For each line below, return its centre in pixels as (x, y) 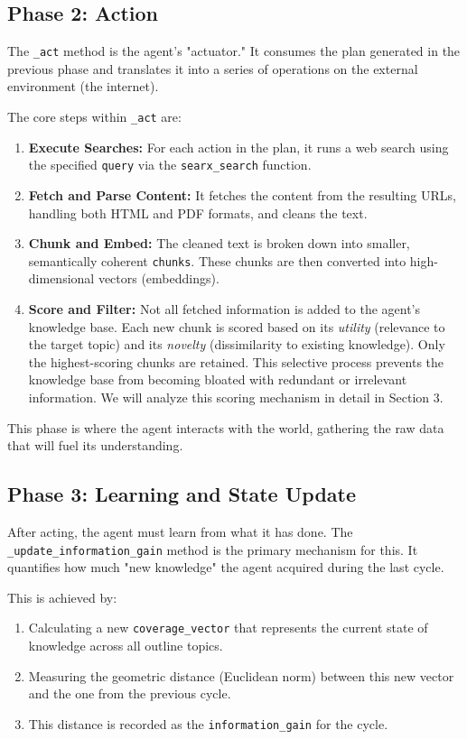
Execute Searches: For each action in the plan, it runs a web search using (238, 147)
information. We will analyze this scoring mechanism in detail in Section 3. (236, 397)
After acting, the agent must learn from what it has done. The (180, 531)
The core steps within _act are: (94, 117)
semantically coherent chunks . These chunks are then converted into (217, 260)
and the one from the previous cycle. (130, 693)
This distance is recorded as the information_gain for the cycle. (208, 723)
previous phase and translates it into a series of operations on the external (213, 68)
